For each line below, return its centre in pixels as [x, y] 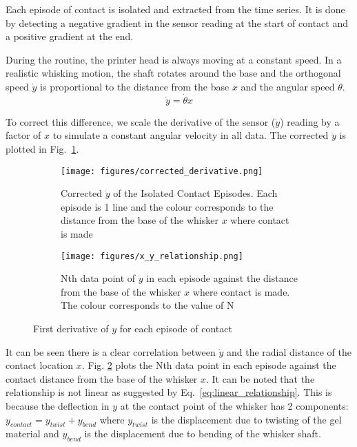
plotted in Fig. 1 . [42, 148]
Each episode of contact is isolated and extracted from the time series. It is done [175, 9]
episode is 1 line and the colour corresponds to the [167, 206]
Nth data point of [98, 278]
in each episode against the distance [222, 278]
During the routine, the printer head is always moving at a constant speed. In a [174, 59]
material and [32, 434]
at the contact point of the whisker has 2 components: [234, 406]
